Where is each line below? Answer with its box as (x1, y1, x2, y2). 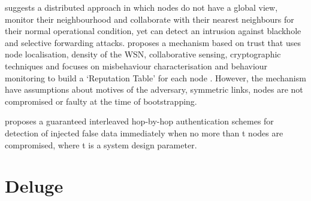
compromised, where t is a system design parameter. (5, 138, 197, 151)
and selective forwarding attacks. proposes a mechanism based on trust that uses (5, 36, 301, 48)
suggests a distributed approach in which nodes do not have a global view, (5, 1, 278, 13)
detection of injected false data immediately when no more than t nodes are (5, 126, 283, 139)
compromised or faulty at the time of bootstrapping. (5, 95, 197, 107)
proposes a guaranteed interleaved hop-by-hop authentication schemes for (5, 115, 274, 127)
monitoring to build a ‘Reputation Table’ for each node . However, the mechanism (5, 71, 306, 84)
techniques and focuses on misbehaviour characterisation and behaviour (5, 59, 268, 72)
